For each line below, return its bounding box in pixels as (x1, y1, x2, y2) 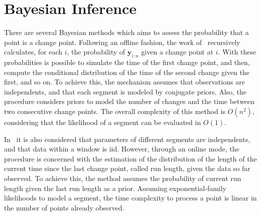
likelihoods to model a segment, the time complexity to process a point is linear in (4, 192, 257, 203)
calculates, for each (4, 46, 62, 57)
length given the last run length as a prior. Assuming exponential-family (4, 182, 227, 193)
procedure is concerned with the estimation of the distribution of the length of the (4, 153, 257, 163)
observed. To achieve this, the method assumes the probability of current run (4, 173, 241, 183)
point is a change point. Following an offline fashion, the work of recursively (4, 36, 240, 47)
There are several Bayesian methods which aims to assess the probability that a (4, 27, 249, 37)
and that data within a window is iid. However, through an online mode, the (4, 143, 239, 154)
